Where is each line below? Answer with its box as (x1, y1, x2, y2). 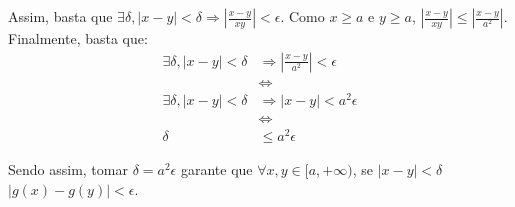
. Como (280, 6, 325, 26)
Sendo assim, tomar (8, 158, 128, 179)
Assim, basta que (8, 6, 113, 26)
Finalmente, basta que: (8, 28, 148, 48)
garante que (180, 158, 253, 179)
